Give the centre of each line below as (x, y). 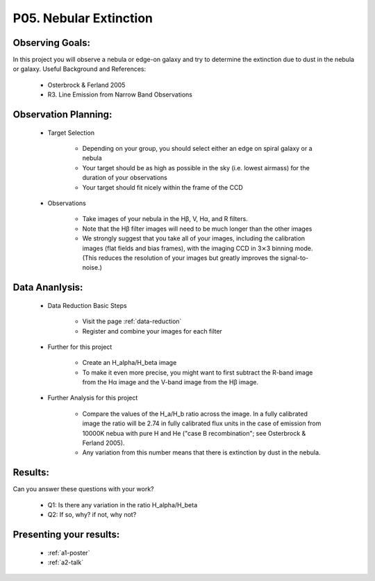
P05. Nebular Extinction (83, 18)
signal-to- (294, 258)
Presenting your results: (66, 534)
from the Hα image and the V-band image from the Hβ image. (170, 382)
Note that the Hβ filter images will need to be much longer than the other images (197, 229)
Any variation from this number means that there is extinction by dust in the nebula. (201, 452)
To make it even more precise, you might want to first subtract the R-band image (198, 373)
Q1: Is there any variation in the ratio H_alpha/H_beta (123, 505)
